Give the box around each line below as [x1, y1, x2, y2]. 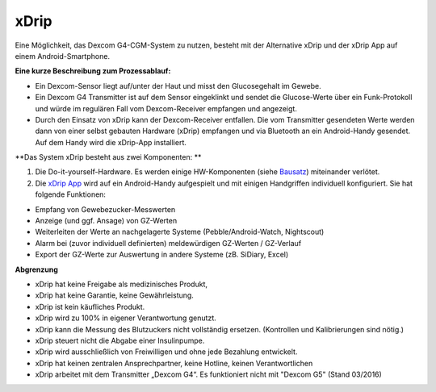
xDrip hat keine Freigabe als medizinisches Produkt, [35, 279, 208, 289]
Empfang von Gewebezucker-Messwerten [35, 204, 176, 214]
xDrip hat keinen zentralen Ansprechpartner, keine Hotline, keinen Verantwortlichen [35, 358, 313, 368]
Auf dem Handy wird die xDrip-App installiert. [35, 137, 187, 147]
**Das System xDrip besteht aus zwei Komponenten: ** [15, 152, 202, 162]
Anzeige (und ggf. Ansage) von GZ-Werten [35, 216, 178, 226]
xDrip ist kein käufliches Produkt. [35, 302, 145, 311]
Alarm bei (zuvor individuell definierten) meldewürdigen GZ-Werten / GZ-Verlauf [35, 238, 302, 248]
